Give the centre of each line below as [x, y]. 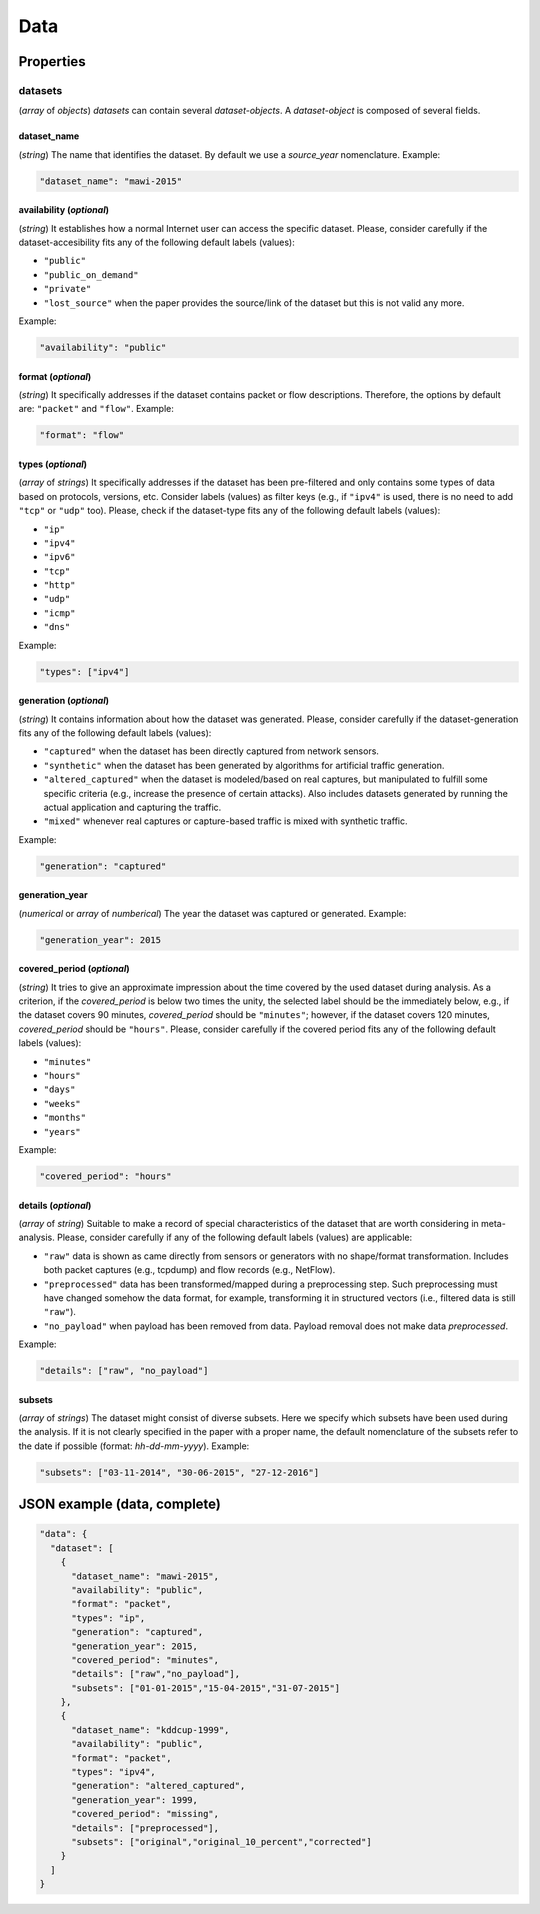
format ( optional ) [55, 376]
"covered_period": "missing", [145, 1814]
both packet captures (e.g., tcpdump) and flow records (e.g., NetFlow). [189, 1270]
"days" [59, 1089]
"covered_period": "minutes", [145, 1659]
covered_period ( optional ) [74, 969]
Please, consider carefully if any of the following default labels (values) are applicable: [234, 1237]
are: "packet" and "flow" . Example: [96, 409]
